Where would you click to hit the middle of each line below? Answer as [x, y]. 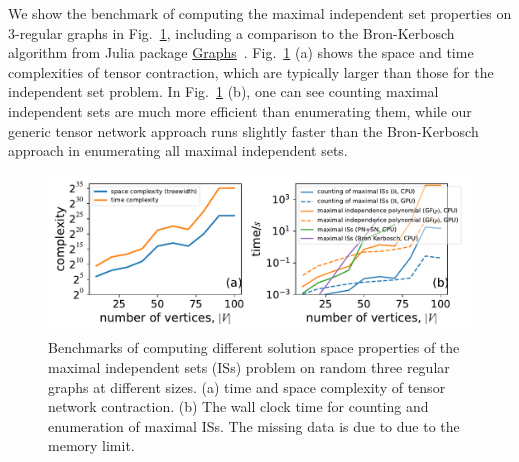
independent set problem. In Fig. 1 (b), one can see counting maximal [223, 91]
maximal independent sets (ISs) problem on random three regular [249, 366]
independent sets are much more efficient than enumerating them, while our [240, 110]
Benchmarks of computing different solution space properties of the [254, 347]
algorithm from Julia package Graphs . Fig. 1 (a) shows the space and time [241, 52]
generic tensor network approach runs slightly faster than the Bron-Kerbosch [243, 130]
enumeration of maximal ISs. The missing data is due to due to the [254, 425]
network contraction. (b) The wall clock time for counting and [238, 406]
